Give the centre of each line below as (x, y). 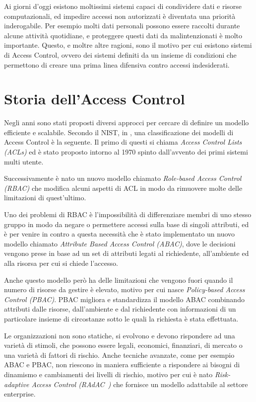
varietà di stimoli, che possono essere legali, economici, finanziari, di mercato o (123, 345)
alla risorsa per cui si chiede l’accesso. (61, 263)
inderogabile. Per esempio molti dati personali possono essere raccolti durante (122, 26)
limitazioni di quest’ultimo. (45, 198)
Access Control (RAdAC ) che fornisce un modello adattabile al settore (140, 384)
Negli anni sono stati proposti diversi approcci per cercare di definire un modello (127, 122)
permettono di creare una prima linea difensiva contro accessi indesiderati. (117, 64)
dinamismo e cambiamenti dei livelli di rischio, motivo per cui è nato (108, 374)
